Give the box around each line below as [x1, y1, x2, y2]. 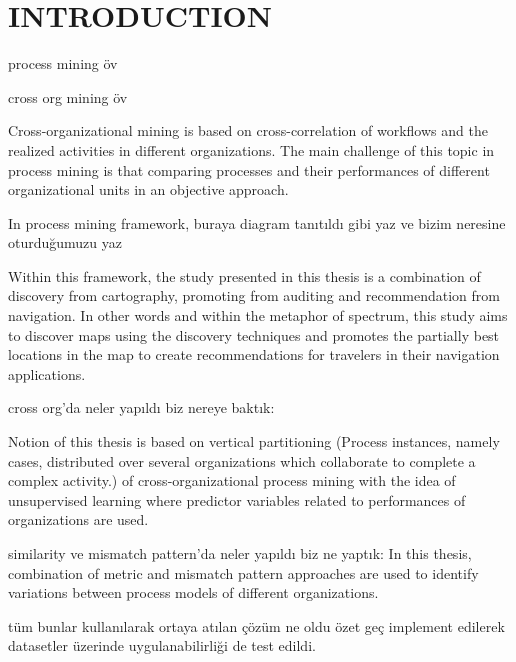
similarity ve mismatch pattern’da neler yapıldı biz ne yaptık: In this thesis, [8, 543, 472, 563]
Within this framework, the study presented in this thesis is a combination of [8, 265, 481, 286]
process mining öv [8, 53, 118, 74]
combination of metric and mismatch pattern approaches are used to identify [8, 562, 479, 583]
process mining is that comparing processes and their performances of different [8, 159, 490, 180]
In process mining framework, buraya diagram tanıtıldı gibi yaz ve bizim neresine [8, 212, 506, 233]
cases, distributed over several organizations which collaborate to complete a [8, 450, 476, 471]
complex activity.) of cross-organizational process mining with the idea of [8, 470, 456, 491]
